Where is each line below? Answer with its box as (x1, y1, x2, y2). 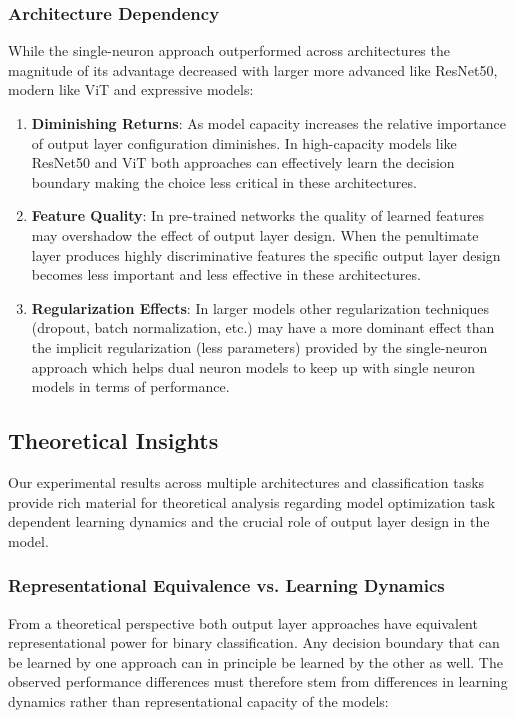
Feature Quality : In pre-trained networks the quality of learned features (31, 205, 484, 226)
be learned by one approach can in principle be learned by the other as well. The (8, 651, 503, 672)
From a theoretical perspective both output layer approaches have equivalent (8, 612, 478, 633)
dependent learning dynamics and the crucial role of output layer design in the (8, 511, 490, 532)
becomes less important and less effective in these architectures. (31, 264, 421, 285)
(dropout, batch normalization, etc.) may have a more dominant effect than (31, 317, 495, 338)
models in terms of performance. (31, 376, 230, 397)
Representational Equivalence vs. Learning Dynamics (8, 573, 445, 598)
